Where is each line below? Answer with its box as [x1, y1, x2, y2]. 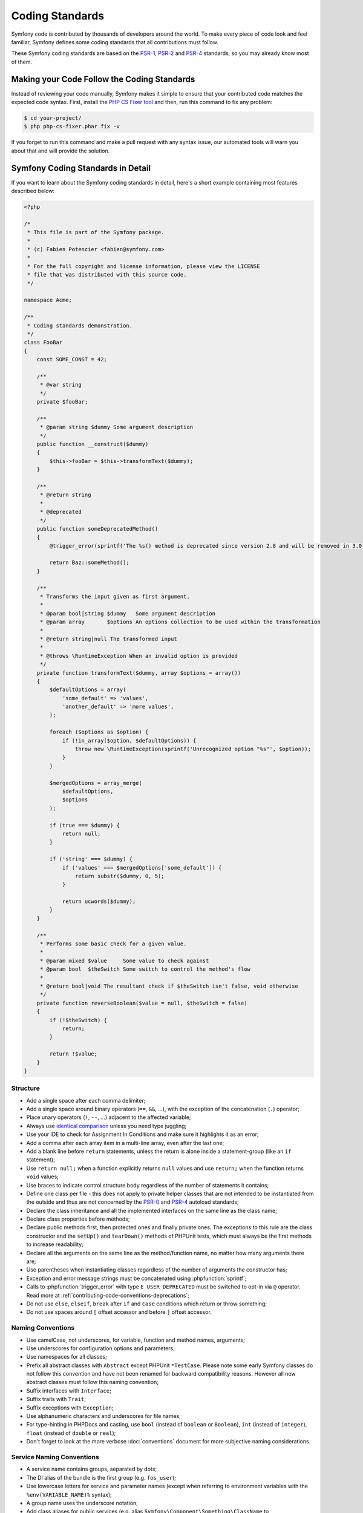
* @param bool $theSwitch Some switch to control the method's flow [39, 966, 251, 973]
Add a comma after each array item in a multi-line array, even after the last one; [26, 1139, 224, 1146]
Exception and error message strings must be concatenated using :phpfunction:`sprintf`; [26, 1275, 247, 1282]
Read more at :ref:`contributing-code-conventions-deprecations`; [26, 1291, 190, 1299]
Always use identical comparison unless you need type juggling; [26, 1122, 187, 1129]
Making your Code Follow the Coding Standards [11, 74, 195, 84]
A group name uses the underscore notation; [26, 1499, 139, 1506]
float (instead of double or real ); [26, 1429, 116, 1437]
